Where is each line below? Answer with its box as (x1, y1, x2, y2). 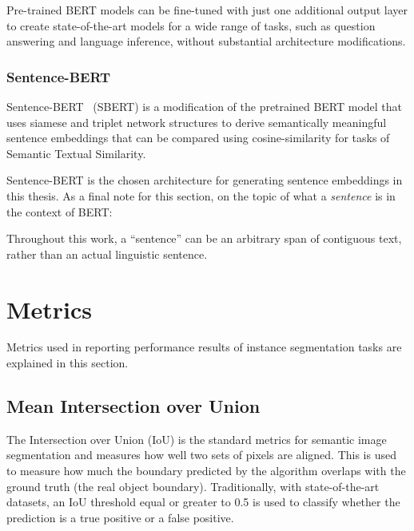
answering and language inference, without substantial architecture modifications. (6, 33, 406, 50)
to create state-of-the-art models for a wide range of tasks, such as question (6, 17, 376, 34)
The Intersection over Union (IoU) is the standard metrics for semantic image (6, 430, 387, 447)
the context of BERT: (6, 203, 113, 220)
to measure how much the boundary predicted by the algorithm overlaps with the (6, 462, 406, 479)
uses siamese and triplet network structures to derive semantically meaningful (6, 113, 387, 130)
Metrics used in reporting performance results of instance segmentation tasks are (6, 339, 402, 355)
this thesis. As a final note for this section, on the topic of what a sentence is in (6, 187, 396, 204)
